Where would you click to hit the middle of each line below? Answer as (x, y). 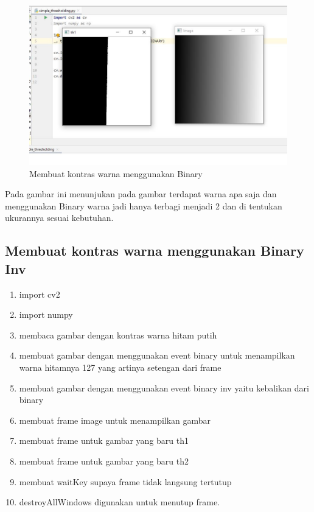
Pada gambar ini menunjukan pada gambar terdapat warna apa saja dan (141, 194)
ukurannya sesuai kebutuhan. (59, 218)
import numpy (46, 314)
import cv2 (40, 294)
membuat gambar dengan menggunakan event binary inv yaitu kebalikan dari (164, 388)
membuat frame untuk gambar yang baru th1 (104, 440)
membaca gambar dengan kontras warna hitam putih (118, 335)
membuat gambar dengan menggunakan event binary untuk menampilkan (157, 355)
